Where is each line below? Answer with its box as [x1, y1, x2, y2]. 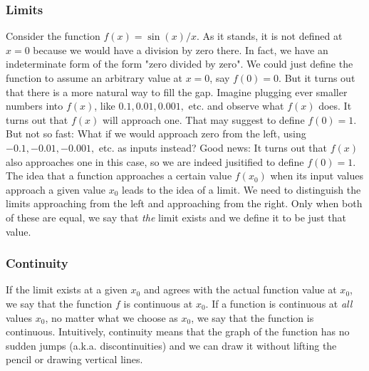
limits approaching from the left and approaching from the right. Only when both [6, 196, 363, 211]
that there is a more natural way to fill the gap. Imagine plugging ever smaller [6, 84, 348, 99]
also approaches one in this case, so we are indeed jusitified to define [6, 154, 304, 169]
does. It [318, 98, 352, 113]
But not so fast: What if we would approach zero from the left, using [6, 126, 306, 141]
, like [94, 98, 115, 113]
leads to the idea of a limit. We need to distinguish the [122, 182, 361, 197]
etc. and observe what [188, 98, 284, 113]
